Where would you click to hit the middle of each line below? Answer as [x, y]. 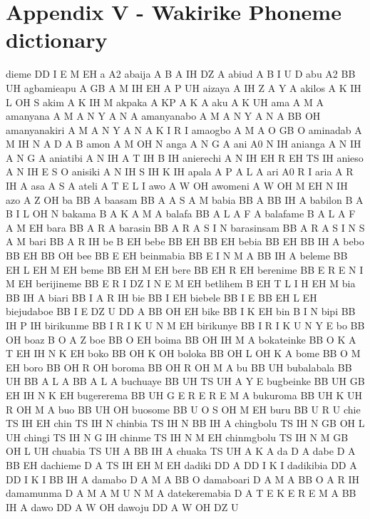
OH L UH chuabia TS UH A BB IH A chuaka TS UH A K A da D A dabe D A [181, 451]
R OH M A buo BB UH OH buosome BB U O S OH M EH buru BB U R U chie [183, 409]
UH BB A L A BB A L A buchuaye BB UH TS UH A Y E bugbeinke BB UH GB [185, 381]
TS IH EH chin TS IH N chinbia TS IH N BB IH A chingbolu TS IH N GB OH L [185, 423]
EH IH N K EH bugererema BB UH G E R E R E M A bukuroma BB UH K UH [184, 395]
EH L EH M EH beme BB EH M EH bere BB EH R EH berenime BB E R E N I [185, 269]
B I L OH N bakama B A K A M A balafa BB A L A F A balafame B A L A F [181, 214]
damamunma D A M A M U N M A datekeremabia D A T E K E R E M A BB [181, 493]
